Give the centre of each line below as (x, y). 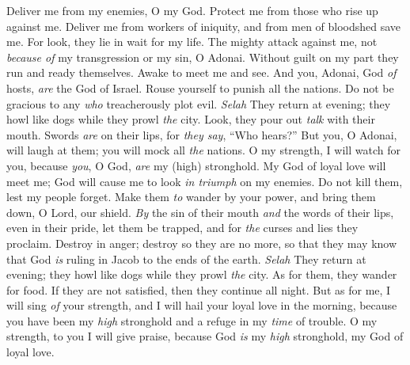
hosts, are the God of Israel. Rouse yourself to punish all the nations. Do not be (200, 87)
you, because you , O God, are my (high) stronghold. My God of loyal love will (196, 165)
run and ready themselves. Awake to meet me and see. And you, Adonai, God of (201, 72)
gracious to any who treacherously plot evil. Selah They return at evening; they (199, 103)
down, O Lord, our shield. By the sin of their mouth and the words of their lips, (200, 212)
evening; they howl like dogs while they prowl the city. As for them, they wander (202, 274)
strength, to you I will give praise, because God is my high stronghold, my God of (205, 336)
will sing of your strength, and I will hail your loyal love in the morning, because (202, 305)
